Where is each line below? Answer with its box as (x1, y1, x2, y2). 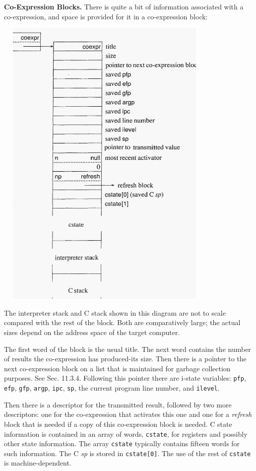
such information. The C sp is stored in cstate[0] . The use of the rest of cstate (4, 448, 251, 458)
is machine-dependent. (4, 458, 71, 468)
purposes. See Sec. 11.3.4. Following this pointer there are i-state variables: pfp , (4, 373, 246, 383)
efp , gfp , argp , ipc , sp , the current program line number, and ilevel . (4, 383, 220, 393)
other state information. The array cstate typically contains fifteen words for (4, 438, 240, 449)
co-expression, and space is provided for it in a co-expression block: (4, 11, 208, 21)
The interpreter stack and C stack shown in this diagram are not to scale (4, 307, 226, 318)
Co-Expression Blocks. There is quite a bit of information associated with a (4, 1, 244, 11)
